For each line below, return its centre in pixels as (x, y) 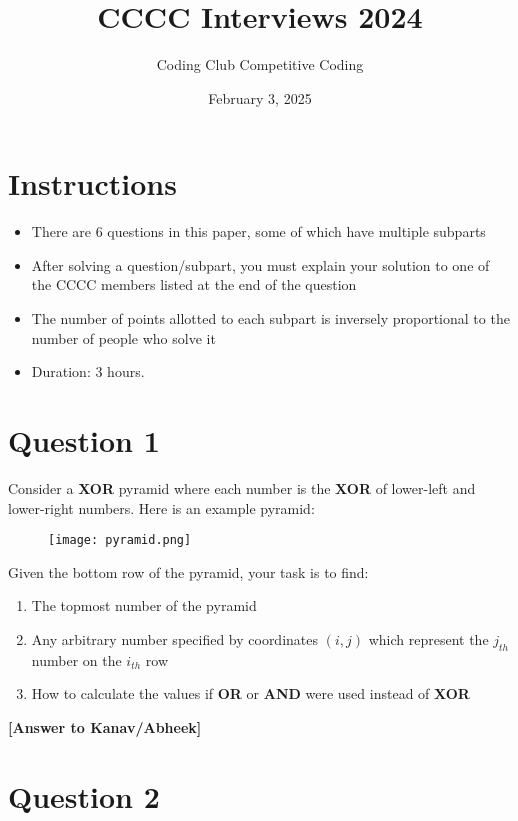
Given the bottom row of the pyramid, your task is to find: (188, 571)
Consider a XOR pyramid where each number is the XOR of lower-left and (242, 487)
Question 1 (84, 440)
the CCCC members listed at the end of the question (194, 284)
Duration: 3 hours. (88, 371)
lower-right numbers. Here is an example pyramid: (161, 507)
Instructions (92, 183)
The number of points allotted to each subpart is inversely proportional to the (270, 318)
